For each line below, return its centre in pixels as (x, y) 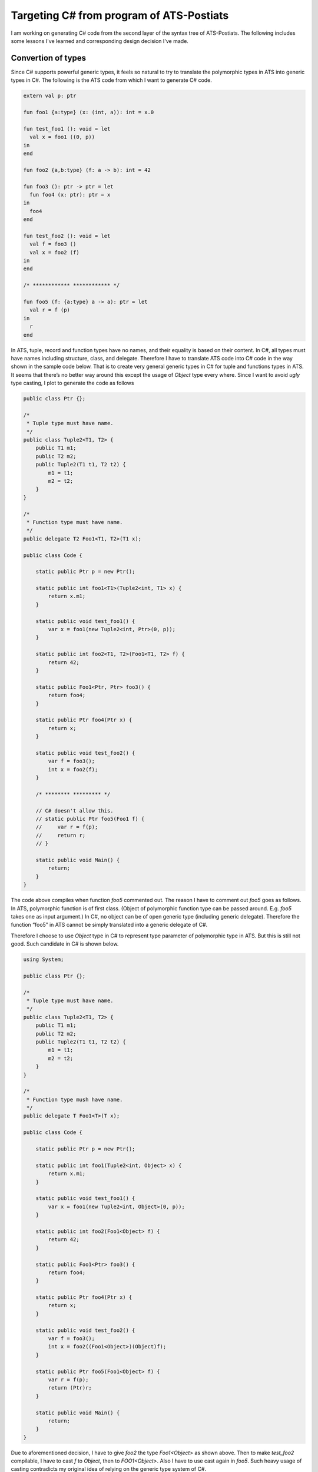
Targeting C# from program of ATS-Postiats (120, 15)
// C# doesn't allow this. (75, 810)
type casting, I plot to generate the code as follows (72, 383)
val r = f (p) (50, 310)
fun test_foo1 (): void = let (67, 129)
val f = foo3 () (53, 244)
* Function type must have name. (75, 522)
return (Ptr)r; (70, 1388)
